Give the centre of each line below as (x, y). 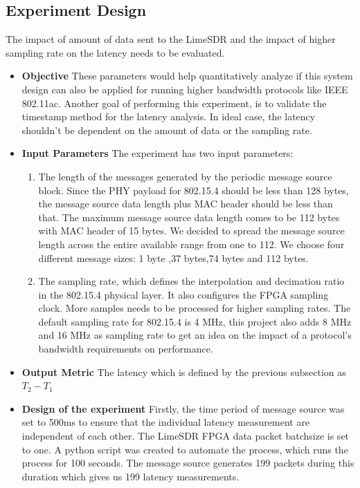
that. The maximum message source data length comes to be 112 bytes (189, 217)
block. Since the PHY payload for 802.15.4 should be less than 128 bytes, (193, 190)
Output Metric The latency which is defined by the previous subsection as (184, 372)
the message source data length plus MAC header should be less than (186, 204)
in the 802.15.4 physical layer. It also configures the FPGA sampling (183, 294)
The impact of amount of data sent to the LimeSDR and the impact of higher (171, 39)
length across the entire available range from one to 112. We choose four (191, 244)
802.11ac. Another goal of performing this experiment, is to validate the (174, 103)
